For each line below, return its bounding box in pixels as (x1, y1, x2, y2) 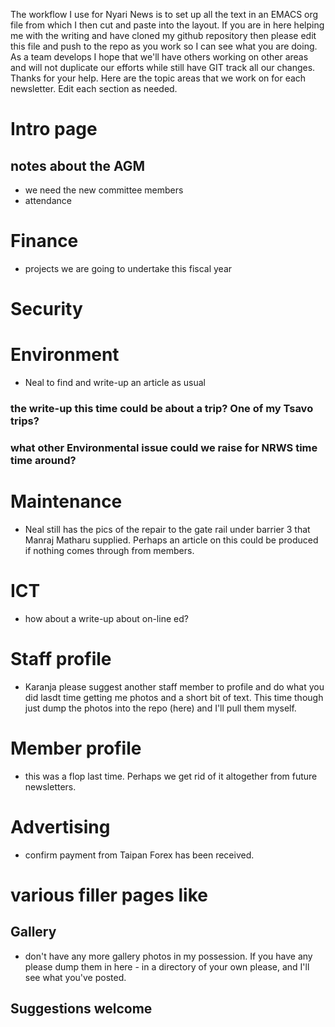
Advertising (10, 815, 111, 838)
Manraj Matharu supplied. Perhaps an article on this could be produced (24, 534, 319, 546)
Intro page (10, 118, 98, 141)
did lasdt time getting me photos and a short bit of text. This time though (24, 691, 324, 703)
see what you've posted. (24, 971, 127, 983)
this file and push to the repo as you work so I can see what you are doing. (10, 40, 318, 52)
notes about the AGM (10, 157, 146, 174)
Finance (10, 230, 79, 253)
